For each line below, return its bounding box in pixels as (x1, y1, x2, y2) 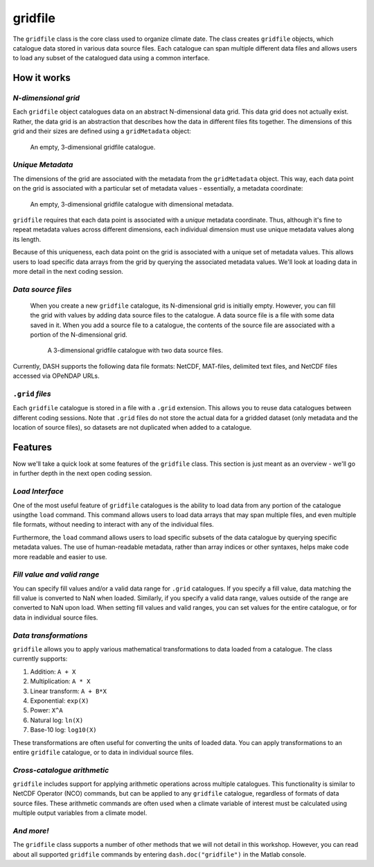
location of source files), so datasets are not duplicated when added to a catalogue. (12, 423, 252, 432)
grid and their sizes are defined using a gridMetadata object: (12, 127, 192, 135)
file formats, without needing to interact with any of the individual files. (12, 520, 214, 529)
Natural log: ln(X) (30, 716, 84, 724)
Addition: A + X (30, 667, 76, 676)
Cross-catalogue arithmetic (12, 765, 109, 775)
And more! (12, 825, 49, 835)
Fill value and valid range (12, 570, 100, 579)
